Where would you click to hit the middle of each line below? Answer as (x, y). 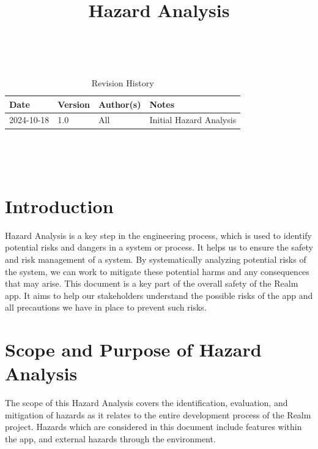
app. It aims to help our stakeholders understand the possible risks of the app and (159, 295)
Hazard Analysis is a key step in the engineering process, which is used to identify (158, 235)
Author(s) (120, 104)
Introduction (59, 206)
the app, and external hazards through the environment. (110, 439)
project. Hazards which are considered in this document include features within (153, 427)
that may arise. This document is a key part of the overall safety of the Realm (152, 283)
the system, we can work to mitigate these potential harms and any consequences (157, 271)
